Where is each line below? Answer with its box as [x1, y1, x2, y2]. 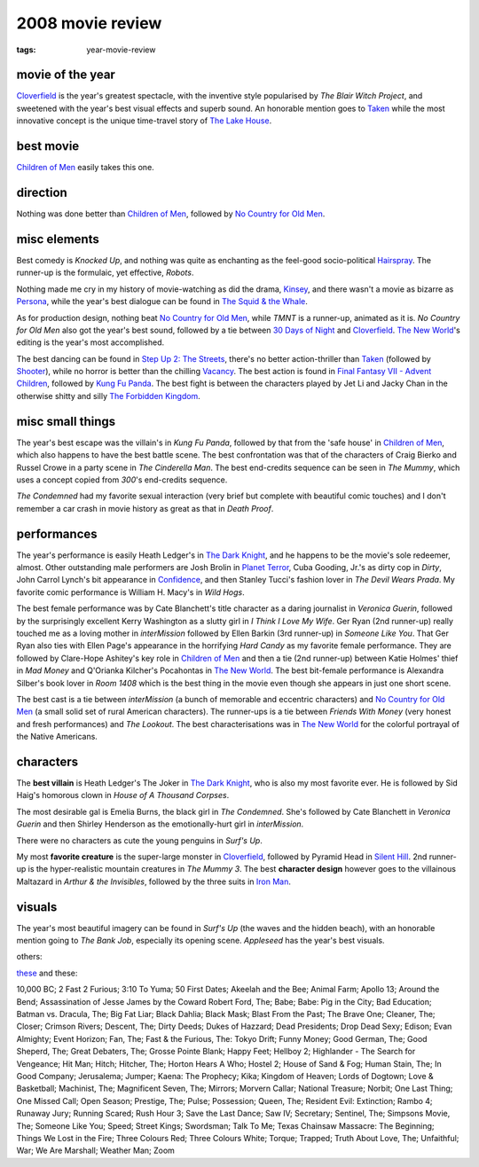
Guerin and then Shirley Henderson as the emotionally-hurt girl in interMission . [16, 818, 304, 829]
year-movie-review [86, 44, 156, 55]
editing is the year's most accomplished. [16, 337, 164, 348]
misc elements [16, 231, 99, 247]
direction [16, 184, 68, 200]
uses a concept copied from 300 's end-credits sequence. [16, 474, 228, 485]
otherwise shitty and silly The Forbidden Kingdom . [16, 390, 201, 401]
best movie [16, 138, 80, 154]
